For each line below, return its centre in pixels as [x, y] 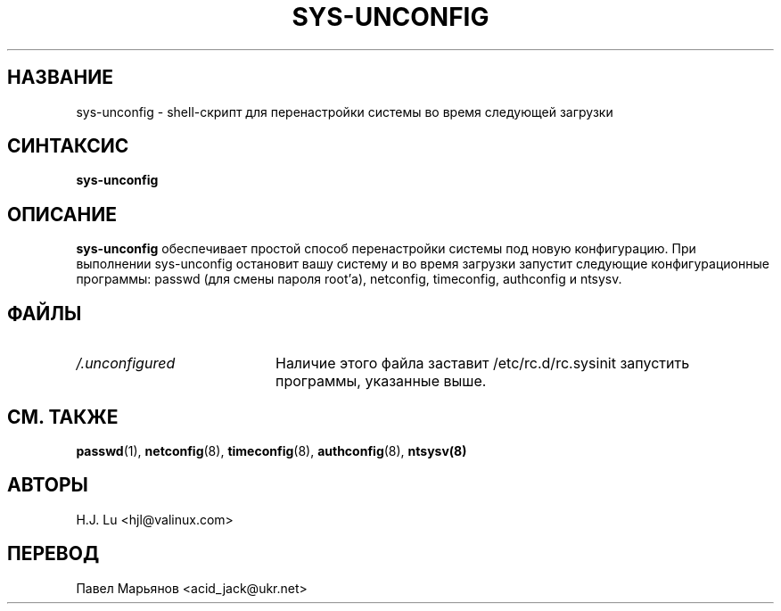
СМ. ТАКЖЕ [63, 417]
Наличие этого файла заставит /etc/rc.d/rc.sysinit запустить [482, 363]
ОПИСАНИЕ [62, 214]
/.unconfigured [126, 363]
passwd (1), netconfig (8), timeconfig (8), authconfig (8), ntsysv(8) [271, 450]
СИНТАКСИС [68, 146]
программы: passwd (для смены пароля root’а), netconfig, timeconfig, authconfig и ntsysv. [349, 279]
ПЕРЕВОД [53, 554]
